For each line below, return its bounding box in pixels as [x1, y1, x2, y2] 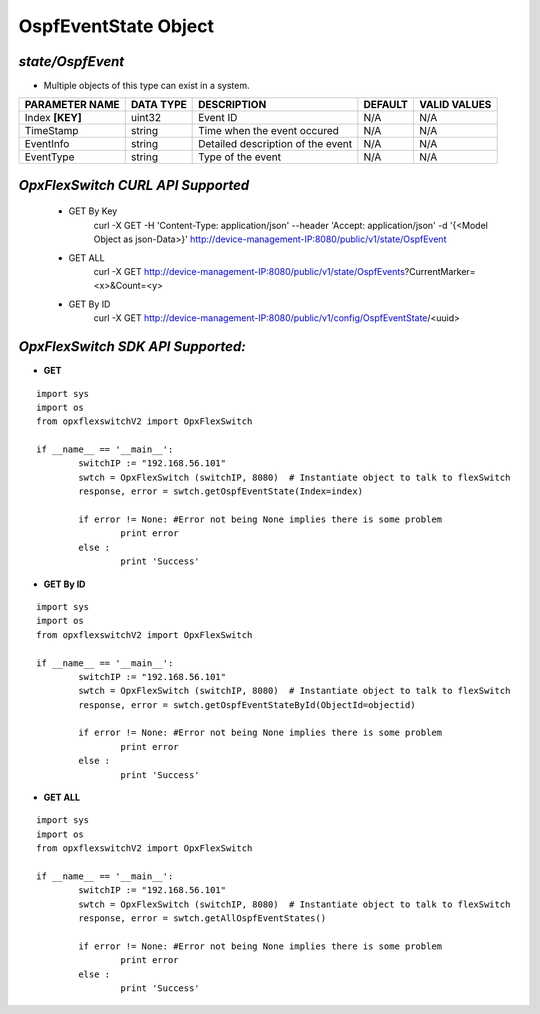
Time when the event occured [198, 124, 340, 138]
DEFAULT [363, 98, 409, 112]
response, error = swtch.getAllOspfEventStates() [78, 913, 327, 924]
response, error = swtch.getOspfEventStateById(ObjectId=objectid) [78, 699, 416, 710]
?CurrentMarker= [404, 266, 476, 278]
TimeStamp [24, 124, 79, 138]
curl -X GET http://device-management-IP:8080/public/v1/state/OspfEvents [93, 266, 405, 278]
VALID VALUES [418, 98, 492, 112]
